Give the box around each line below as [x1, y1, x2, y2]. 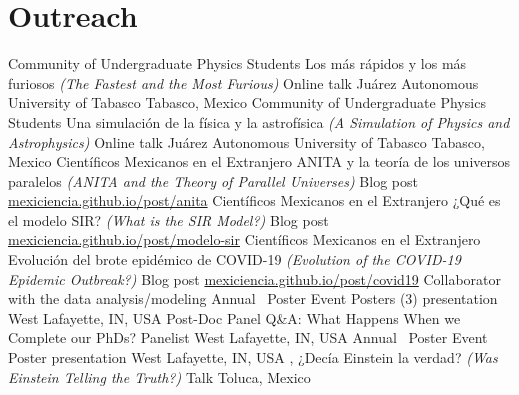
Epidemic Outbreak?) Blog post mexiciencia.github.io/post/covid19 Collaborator [8, 268, 501, 289]
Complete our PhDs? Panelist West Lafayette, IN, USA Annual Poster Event [8, 327, 488, 348]
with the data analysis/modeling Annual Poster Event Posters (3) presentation [8, 288, 498, 309]
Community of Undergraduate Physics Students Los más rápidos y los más [8, 53, 467, 74]
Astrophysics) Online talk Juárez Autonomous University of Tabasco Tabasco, [8, 131, 485, 152]
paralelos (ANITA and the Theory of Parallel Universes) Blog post [8, 170, 418, 191]
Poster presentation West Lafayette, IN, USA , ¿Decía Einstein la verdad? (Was [8, 347, 498, 368]
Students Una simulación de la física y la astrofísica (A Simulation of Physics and [8, 111, 510, 132]
